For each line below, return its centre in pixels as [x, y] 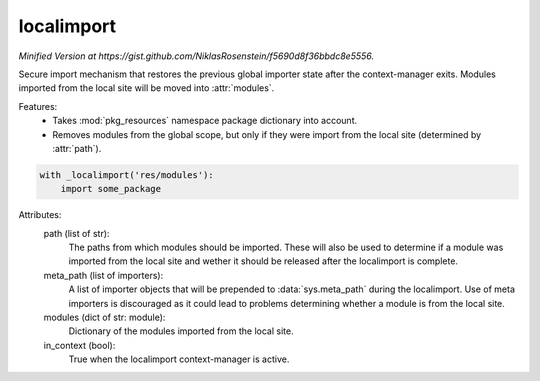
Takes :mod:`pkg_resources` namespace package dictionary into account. [205, 121]
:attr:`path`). [77, 148]
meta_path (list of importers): [103, 275]
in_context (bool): [79, 345]
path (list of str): [76, 233]
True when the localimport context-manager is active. [179, 359]
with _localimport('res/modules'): [126, 174]
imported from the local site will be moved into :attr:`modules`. [146, 88]
